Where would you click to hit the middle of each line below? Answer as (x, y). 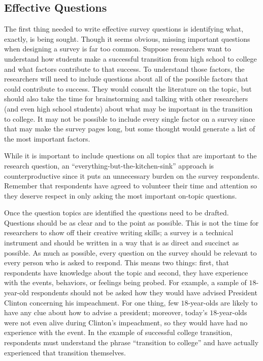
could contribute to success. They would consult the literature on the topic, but (128, 88)
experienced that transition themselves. (65, 352)
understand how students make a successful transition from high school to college (130, 58)
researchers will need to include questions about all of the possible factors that (126, 79)
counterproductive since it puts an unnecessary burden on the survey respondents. (132, 175)
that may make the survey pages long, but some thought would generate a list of (130, 129)
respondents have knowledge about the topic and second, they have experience (126, 272)
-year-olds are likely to (223, 302)
